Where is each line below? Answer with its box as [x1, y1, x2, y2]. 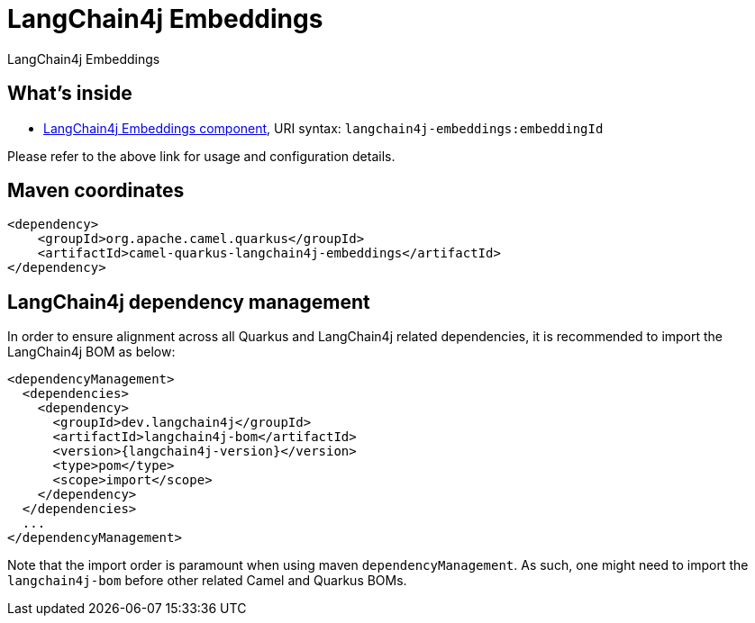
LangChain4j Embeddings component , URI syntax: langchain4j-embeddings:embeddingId [43, 120, 604, 136]
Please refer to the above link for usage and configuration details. [7, 148, 396, 164]
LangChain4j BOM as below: [7, 344, 176, 360]
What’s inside [7, 82, 132, 105]
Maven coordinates [7, 179, 185, 203]
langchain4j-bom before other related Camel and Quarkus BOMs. [7, 573, 407, 589]
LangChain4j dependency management [7, 290, 370, 313]
